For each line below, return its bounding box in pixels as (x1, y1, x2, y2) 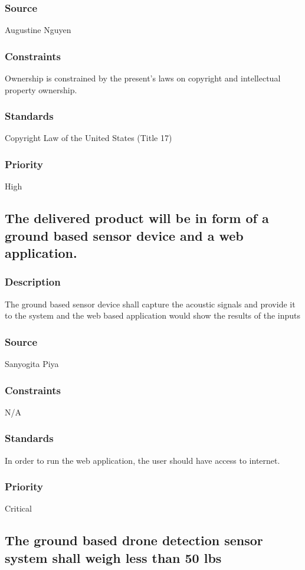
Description (5, 274, 61, 289)
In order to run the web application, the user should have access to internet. (5, 454, 280, 466)
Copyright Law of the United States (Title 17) (5, 132, 172, 144)
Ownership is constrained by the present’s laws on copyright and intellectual (5, 72, 281, 84)
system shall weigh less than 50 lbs (5, 548, 222, 566)
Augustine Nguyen (5, 24, 71, 36)
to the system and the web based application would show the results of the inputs (5, 309, 301, 322)
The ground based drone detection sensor (5, 531, 263, 549)
